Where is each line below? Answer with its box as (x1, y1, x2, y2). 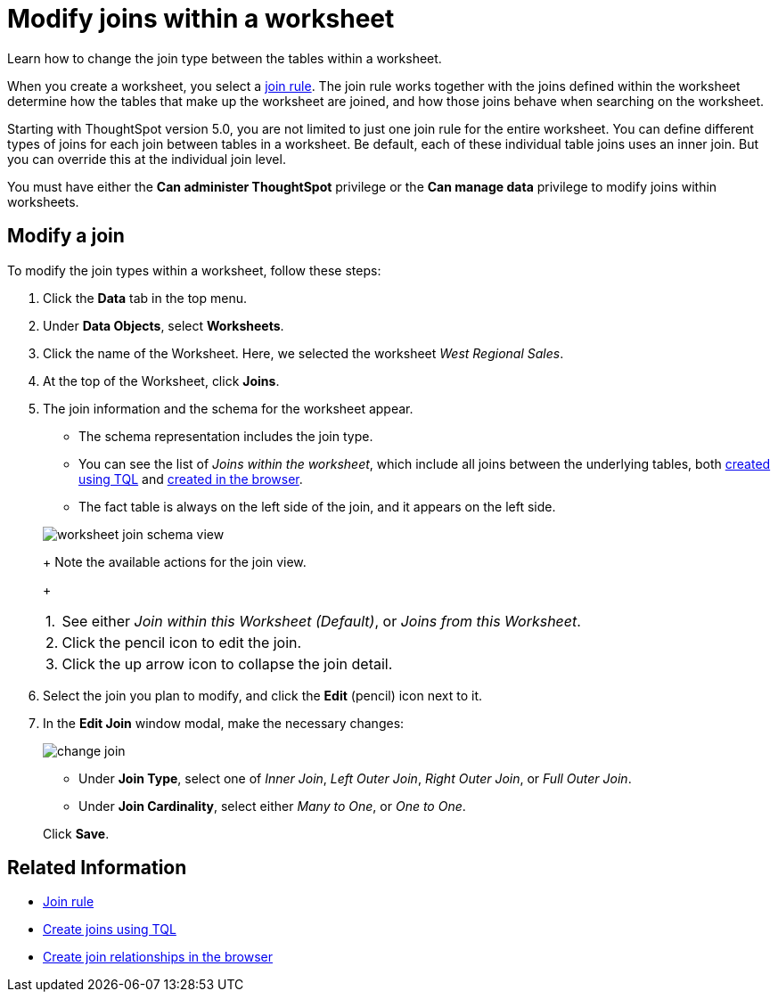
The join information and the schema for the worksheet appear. (43, 400, 414, 416)
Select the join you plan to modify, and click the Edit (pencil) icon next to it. (43, 687, 483, 703)
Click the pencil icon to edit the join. (61, 633, 302, 651)
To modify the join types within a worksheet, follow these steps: (7, 262, 381, 278)
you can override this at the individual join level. (7, 151, 286, 167)
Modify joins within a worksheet (7, 4, 395, 34)
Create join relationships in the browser (43, 949, 273, 965)
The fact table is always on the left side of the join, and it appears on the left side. (78, 498, 556, 514)
